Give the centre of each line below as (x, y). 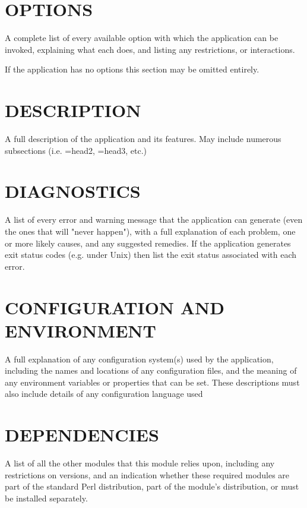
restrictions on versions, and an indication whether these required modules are (147, 474)
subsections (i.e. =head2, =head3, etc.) (76, 150)
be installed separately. (46, 498)
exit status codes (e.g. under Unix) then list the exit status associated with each (151, 255)
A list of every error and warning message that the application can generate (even (154, 220)
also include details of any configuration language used (104, 394)
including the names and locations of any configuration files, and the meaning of (151, 370)
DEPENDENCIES (82, 435)
